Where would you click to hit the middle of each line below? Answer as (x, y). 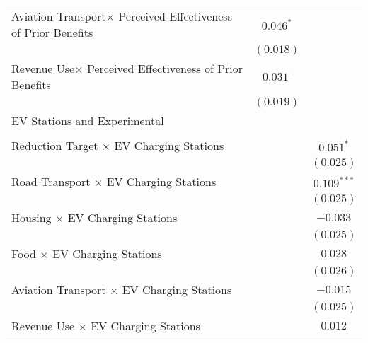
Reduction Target (55, 145)
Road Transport (51, 181)
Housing (31, 217)
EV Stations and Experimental (88, 121)
